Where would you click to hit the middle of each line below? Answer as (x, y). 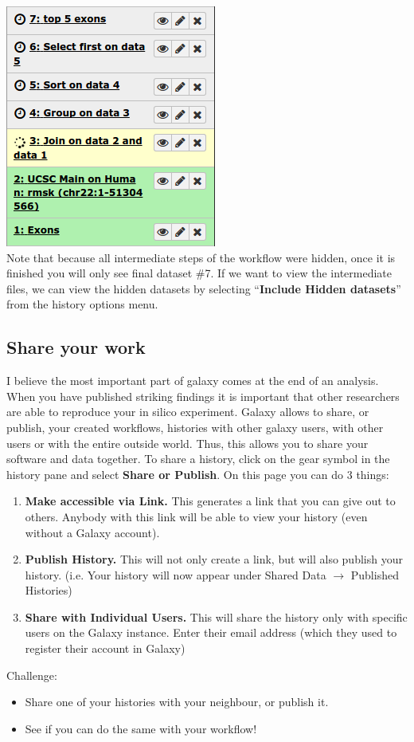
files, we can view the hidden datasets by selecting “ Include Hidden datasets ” (204, 288)
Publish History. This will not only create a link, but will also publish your (214, 559)
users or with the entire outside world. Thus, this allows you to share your (187, 443)
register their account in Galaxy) (105, 648)
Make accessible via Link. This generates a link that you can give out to (210, 501)
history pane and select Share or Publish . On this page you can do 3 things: (198, 474)
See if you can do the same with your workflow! (141, 728)
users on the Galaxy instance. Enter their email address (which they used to (211, 632)
